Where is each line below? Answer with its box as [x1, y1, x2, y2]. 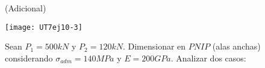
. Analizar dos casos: [170, 51, 246, 64]
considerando [5, 51, 53, 64]
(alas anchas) [212, 40, 261, 52]
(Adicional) [5, 2, 46, 14]
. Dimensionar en [122, 40, 186, 52]
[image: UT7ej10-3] [5, 23, 83, 32]
